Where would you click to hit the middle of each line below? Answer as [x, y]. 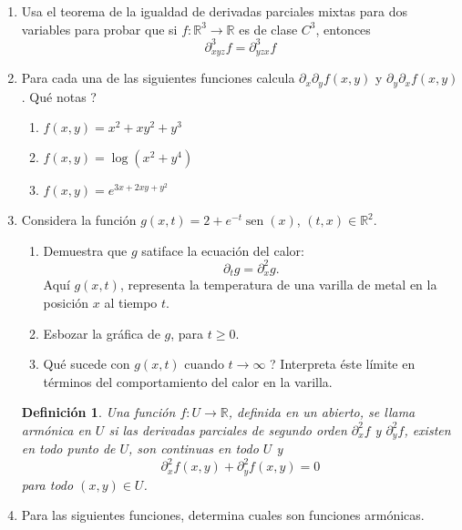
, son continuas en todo [194, 448]
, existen [427, 429]
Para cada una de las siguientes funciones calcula [158, 78]
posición [66, 302]
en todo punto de [68, 448]
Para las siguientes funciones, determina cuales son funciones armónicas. [223, 515]
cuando [204, 364]
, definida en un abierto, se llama [322, 412]
